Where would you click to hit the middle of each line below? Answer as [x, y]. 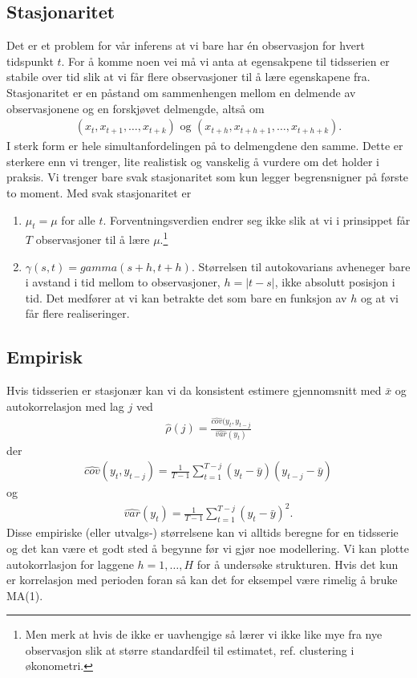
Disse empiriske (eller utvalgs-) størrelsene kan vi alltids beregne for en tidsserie [202, 532]
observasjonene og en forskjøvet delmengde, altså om [136, 108]
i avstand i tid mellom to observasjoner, [123, 282]
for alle [78, 219]
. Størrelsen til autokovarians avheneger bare [301, 266]
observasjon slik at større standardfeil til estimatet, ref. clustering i [190, 650]
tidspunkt [30, 61]
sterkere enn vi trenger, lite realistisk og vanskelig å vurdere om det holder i [193, 161]
